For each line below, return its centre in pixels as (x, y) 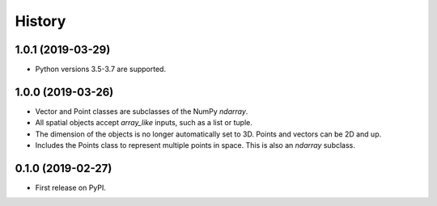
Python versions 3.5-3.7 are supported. (100, 69)
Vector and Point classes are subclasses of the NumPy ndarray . (142, 111)
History (40, 21)
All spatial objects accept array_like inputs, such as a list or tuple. (144, 123)
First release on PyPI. (71, 188)
